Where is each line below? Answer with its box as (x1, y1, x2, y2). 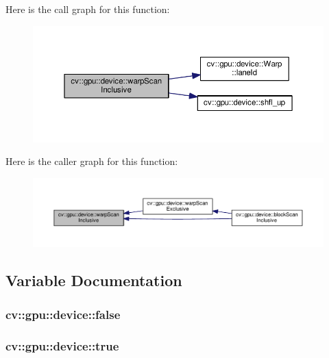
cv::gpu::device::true (5, 337, 119, 354)
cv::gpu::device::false (5, 305, 121, 322)
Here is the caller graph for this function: (5, 154, 178, 168)
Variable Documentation (5, 270, 182, 291)
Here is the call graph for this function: (5, 2, 170, 16)
